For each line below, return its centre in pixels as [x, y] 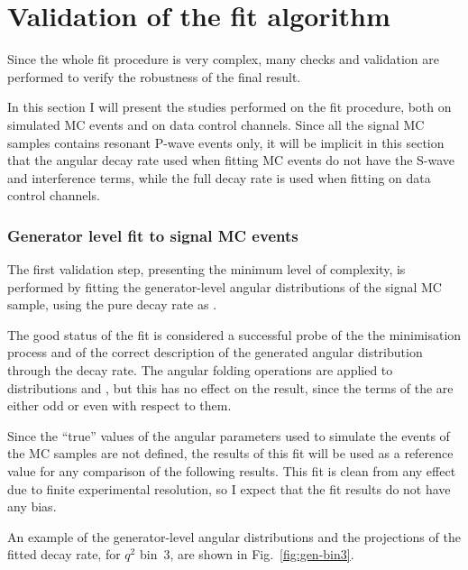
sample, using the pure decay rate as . [112, 304]
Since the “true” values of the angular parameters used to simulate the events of [229, 435]
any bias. [32, 506]
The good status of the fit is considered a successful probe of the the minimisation [234, 334]
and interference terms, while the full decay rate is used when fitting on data [219, 177]
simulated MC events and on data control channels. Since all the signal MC [216, 124]
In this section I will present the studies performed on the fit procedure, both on [229, 107]
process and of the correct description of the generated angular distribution [215, 352]
